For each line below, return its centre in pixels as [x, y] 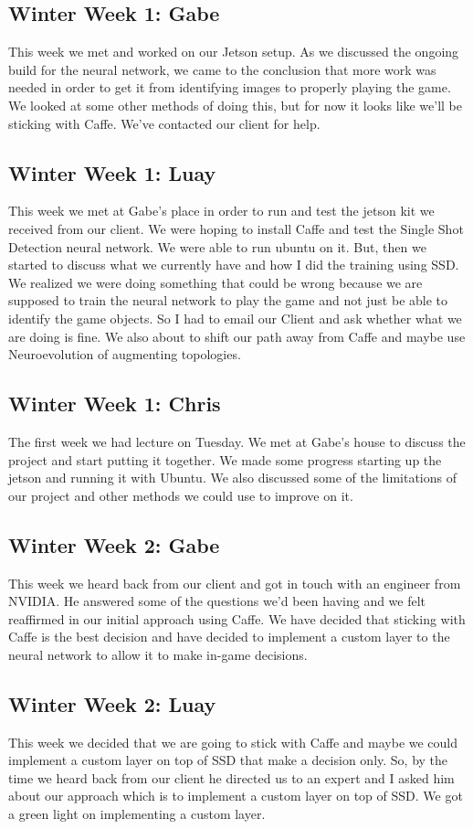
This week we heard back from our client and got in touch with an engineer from [235, 583]
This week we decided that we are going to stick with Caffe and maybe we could [233, 742]
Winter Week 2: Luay [112, 703]
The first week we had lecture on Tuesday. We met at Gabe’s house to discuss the [237, 441]
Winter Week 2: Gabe [114, 544]
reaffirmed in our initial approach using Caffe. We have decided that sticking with [237, 618]
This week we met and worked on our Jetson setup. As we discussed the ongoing [234, 52]
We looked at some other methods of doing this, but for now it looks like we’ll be [235, 105]
